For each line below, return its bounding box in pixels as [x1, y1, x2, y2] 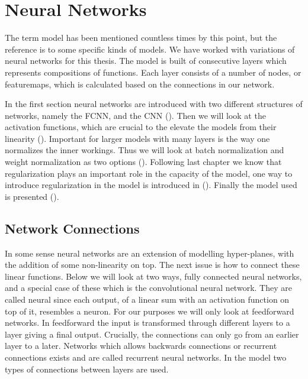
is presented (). [5, 190, 59, 202]
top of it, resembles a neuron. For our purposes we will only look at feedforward [5, 305, 294, 317]
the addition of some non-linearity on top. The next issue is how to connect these [5, 258, 300, 271]
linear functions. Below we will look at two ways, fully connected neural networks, [5, 270, 302, 282]
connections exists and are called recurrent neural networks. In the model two [5, 351, 287, 363]
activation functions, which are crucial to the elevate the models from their [5, 121, 277, 133]
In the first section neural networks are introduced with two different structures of [5, 98, 303, 110]
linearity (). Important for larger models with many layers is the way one [5, 132, 270, 144]
